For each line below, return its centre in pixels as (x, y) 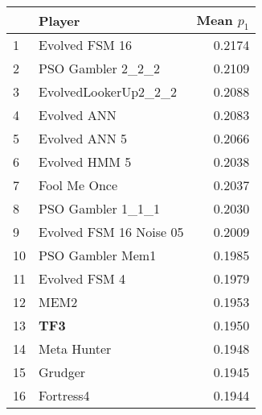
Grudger (62, 372)
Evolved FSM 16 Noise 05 (111, 232)
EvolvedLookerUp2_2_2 (108, 92)
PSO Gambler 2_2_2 (100, 68)
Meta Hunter (75, 349)
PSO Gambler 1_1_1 (100, 209)
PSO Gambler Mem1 (98, 255)
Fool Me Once (78, 185)
